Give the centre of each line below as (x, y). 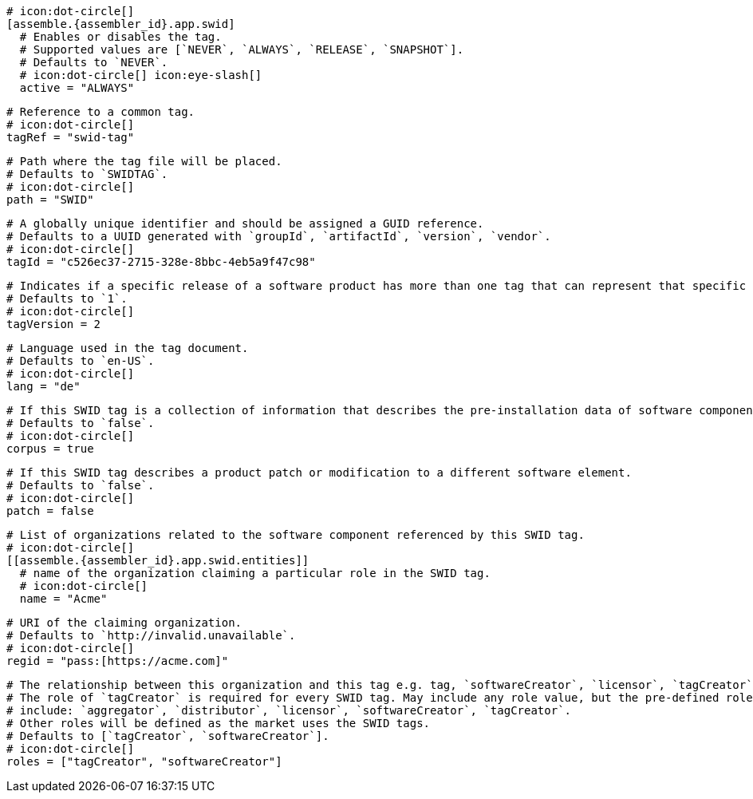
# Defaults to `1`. (67, 299)
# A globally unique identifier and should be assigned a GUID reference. (245, 223)
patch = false (50, 511)
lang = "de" (43, 386)
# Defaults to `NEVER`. (94, 62)
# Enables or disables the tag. (120, 37)
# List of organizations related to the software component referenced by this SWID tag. (296, 535)
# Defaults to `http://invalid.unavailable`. (151, 635)
